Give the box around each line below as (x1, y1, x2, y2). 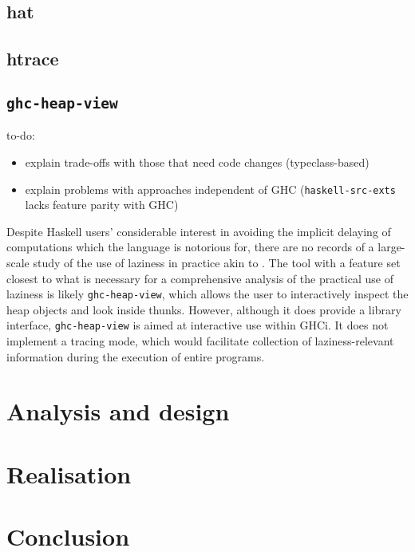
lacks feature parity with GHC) (25, 196, 179, 213)
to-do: (6, 127, 35, 144)
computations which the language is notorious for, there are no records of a (6, 239, 374, 255)
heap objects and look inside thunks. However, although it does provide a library (6, 301, 401, 317)
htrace (6, 46, 59, 71)
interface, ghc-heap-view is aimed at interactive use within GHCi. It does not (6, 317, 389, 333)
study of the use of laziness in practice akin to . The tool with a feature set (33, 254, 401, 270)
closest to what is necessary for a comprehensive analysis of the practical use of (6, 270, 393, 286)
